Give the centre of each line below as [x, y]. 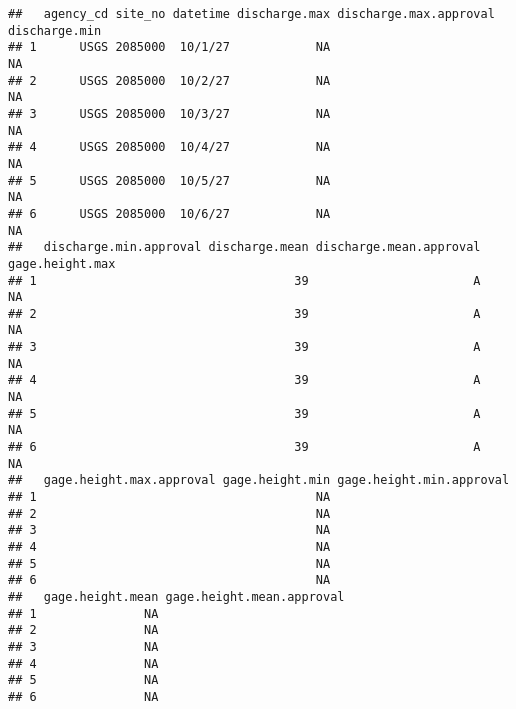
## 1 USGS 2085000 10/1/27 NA [169, 47]
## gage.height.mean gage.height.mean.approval [176, 596]
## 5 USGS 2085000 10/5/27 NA [169, 180]
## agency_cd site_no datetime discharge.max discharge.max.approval [251, 14]
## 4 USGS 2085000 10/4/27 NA [169, 147]
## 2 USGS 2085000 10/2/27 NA [169, 80]
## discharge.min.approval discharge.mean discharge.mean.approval [244, 247]
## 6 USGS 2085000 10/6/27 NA [169, 213]
